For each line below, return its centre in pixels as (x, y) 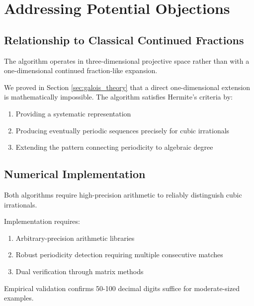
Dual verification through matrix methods (80, 271)
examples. (19, 298)
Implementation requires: (42, 221)
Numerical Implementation (75, 174)
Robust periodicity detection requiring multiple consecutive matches (119, 255)
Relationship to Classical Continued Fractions (124, 40)
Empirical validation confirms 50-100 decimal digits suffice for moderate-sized (122, 288)
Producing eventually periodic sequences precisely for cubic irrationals (123, 130)
